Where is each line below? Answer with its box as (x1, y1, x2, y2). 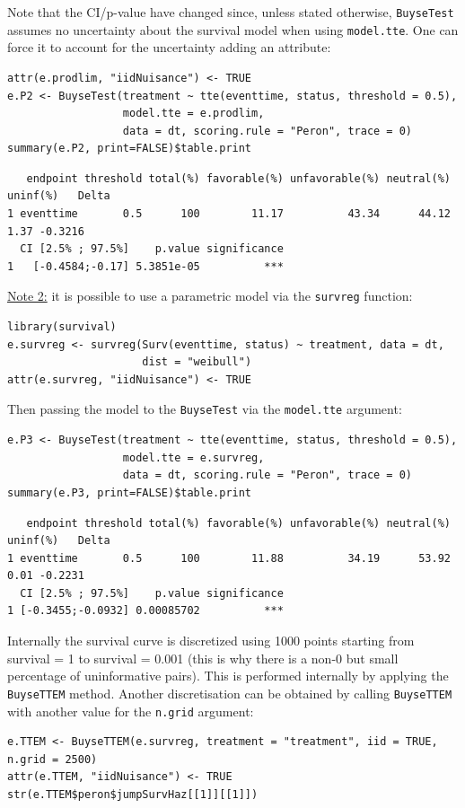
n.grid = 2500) (7, 752, 98, 766)
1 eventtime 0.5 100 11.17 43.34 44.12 (7, 207, 451, 221)
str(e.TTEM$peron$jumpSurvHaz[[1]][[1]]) (7, 787, 259, 801)
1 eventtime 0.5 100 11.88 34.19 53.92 (7, 551, 451, 565)
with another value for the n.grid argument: (7, 701, 254, 720)
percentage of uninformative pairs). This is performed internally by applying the (7, 666, 449, 685)
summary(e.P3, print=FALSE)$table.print (7, 486, 252, 499)
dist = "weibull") (142, 356, 252, 369)
